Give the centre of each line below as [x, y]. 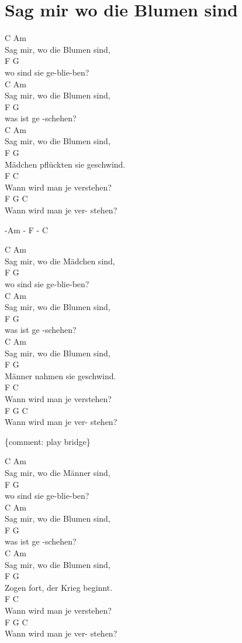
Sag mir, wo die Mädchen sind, [60, 261]
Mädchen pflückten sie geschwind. [65, 164]
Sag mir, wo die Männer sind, [58, 472]
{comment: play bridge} [48, 441]
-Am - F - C [27, 229]
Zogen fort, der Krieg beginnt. [59, 587]
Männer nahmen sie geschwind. [61, 375]
